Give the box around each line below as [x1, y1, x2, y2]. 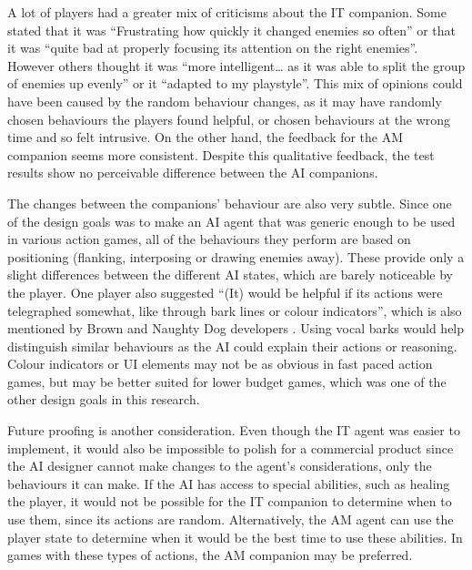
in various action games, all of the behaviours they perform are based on [7, 229, 411, 249]
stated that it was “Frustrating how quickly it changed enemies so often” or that [7, 20, 457, 39]
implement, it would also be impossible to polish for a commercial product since [7, 438, 454, 457]
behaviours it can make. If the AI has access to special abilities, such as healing [7, 473, 450, 493]
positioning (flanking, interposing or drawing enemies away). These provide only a [7, 247, 465, 266]
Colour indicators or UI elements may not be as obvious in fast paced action [7, 354, 433, 373]
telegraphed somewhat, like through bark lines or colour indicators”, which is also [7, 300, 462, 320]
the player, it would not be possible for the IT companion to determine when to [7, 492, 452, 511]
